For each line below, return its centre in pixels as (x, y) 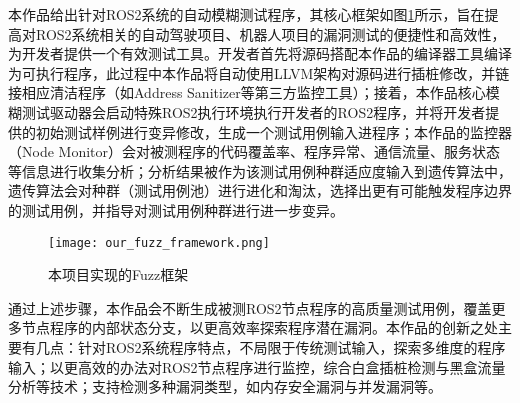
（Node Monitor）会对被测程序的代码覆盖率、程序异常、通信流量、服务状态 (254, 151)
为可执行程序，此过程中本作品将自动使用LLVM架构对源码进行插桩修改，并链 (259, 72)
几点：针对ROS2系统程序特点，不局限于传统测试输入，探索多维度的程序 (270, 346)
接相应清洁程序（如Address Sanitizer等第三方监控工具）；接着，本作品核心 (247, 92)
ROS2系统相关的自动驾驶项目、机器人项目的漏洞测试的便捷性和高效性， (270, 33)
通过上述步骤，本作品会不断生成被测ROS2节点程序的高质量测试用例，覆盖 (250, 307)
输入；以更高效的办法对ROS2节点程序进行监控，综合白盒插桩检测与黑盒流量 (257, 366)
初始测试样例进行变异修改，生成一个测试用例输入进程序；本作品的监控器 (273, 131)
